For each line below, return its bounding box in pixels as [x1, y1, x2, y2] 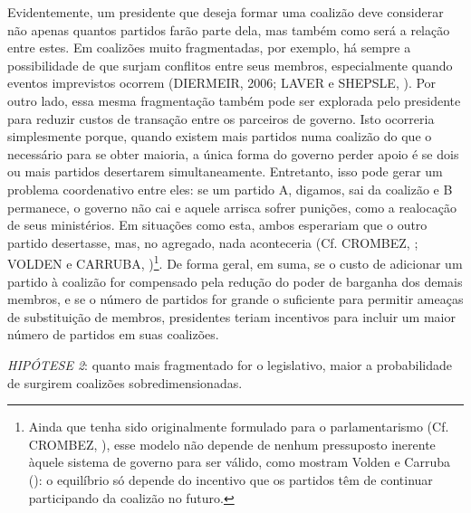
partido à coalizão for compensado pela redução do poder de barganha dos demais [7, 271, 463, 290]
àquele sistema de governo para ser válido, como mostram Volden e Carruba [28, 452, 451, 471]
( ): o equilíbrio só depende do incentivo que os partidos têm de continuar [28, 470, 433, 489]
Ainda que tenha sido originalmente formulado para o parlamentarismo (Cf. [28, 417, 449, 436]
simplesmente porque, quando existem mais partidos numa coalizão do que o [7, 127, 432, 146]
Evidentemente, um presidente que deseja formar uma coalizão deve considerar [7, 3, 444, 21]
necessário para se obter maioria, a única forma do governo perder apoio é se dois [7, 144, 459, 163]
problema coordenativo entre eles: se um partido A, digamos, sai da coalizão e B [7, 179, 453, 198]
